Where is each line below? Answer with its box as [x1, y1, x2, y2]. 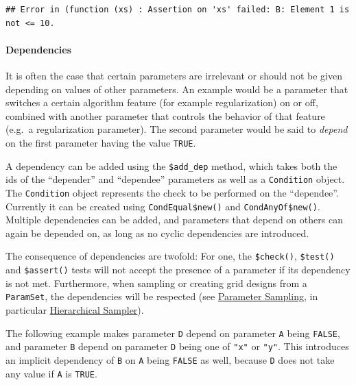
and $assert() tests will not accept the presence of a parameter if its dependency [5, 262, 351, 277]
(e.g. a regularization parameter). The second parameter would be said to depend [5, 122, 348, 136]
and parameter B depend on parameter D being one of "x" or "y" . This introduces [5, 339, 349, 353]
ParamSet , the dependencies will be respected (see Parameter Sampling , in [5, 289, 318, 303]
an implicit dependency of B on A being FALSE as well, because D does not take [5, 352, 335, 367]
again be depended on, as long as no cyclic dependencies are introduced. [5, 225, 309, 240]
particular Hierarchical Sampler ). [5, 302, 144, 316]
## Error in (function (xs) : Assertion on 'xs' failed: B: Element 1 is [5, 5, 350, 14]
